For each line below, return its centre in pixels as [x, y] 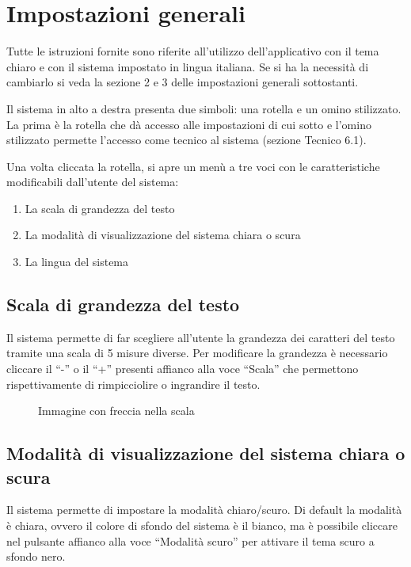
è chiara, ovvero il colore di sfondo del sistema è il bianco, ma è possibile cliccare [202, 525]
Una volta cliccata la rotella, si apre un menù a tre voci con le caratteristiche [193, 166]
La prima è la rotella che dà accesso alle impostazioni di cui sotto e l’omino [189, 124]
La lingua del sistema [77, 262]
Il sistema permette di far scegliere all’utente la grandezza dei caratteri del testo [201, 337]
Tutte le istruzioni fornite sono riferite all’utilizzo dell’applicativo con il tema [193, 51]
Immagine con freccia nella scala [116, 411]
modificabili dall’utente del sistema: [93, 182]
